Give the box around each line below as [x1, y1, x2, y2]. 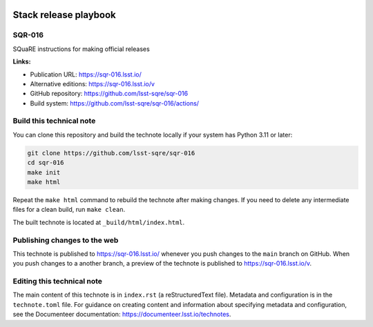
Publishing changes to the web [12, 235, 119, 245]
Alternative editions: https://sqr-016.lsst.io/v [30, 79, 155, 88]
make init [27, 168, 61, 176]
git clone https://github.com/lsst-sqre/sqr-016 [27, 149, 195, 157]
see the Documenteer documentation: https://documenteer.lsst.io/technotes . [12, 310, 231, 319]
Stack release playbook [12, 9, 117, 21]
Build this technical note [12, 116, 96, 126]
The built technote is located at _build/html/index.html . [12, 218, 185, 226]
